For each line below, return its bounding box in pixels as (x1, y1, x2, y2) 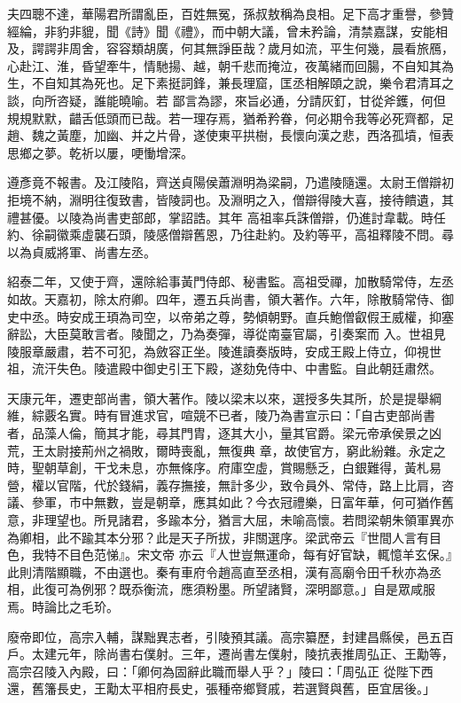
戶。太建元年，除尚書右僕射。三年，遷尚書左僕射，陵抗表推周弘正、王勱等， (7, 644, 454, 663)
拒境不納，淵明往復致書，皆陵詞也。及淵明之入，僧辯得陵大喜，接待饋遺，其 (7, 190, 454, 208)
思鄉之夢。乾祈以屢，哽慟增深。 (7, 143, 193, 161)
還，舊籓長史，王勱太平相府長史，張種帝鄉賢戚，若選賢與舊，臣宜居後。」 (7, 679, 435, 698)
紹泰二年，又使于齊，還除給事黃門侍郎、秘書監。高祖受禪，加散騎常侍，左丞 (7, 272, 454, 291)
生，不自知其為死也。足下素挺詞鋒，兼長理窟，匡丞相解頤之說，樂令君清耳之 (7, 74, 454, 92)
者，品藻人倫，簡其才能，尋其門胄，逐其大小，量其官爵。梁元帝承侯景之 (7, 424, 429, 442)
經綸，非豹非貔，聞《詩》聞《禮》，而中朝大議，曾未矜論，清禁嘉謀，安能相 (7, 21, 448, 40)
